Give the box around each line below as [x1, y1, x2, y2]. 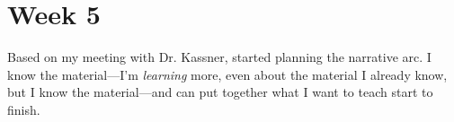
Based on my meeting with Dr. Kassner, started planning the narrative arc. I [7, 48, 432, 66]
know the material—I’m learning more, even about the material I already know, [7, 65, 448, 83]
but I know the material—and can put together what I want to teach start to [7, 83, 433, 101]
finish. [7, 100, 40, 118]
